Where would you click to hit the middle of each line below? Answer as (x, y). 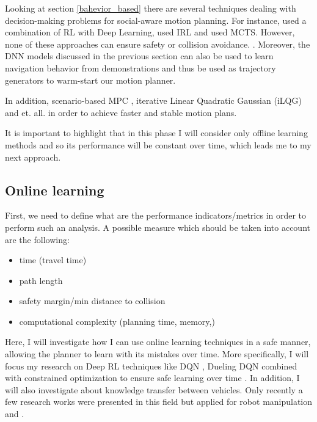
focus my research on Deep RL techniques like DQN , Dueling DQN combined (151, 366)
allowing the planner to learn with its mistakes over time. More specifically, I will (157, 354)
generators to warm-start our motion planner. (90, 80)
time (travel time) (53, 260)
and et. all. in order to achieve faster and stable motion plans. (121, 112)
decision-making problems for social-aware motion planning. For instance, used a (156, 20)
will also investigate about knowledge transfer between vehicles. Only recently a (154, 389)
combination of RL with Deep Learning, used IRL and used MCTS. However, (150, 32)
